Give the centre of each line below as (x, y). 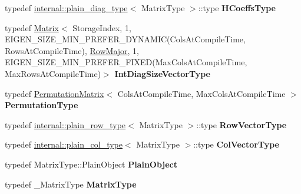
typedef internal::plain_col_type (64, 144)
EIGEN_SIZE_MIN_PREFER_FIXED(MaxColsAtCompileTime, (126, 62)
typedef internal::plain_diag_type (66, 8)
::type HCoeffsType (237, 8)
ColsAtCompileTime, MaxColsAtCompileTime (201, 93)
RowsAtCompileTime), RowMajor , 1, (72, 50)
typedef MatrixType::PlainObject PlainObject (91, 164)
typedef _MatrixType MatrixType (71, 184)
